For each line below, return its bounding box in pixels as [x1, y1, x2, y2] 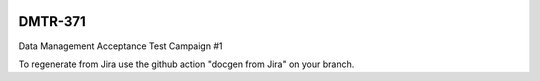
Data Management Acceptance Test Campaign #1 [18, 40, 223, 52]
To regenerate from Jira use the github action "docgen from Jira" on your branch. [18, 58, 355, 70]
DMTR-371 [18, 13, 87, 30]
